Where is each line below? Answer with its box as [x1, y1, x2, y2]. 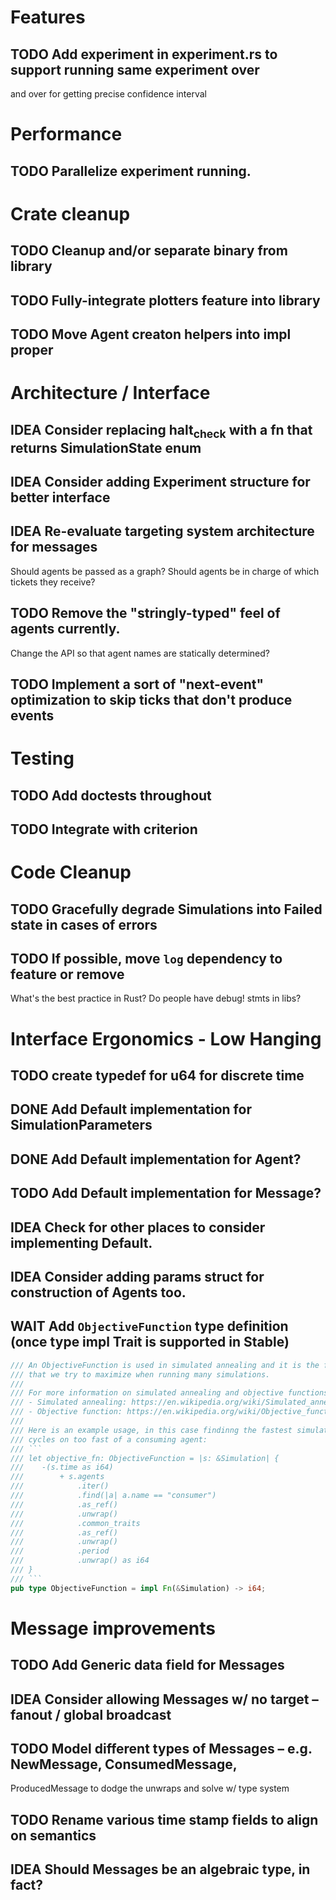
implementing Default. [10, 1234, 153, 1251]
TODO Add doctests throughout [10, 787, 212, 804]
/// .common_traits [10, 1518, 141, 1528]
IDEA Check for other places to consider [10, 1219, 266, 1236]
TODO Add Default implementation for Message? [10, 1185, 322, 1202]
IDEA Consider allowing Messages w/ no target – [10, 1691, 319, 1708]
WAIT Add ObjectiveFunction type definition [10, 1318, 289, 1335]
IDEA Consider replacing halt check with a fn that [10, 421, 313, 441]
